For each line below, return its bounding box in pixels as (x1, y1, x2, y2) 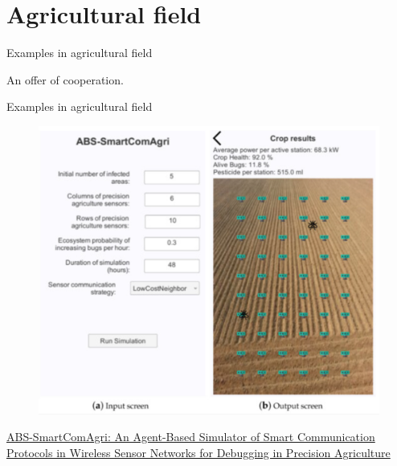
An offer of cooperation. (6, 71, 124, 88)
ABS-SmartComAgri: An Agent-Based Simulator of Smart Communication (6, 428, 375, 445)
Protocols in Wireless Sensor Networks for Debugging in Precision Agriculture (6, 444, 391, 461)
